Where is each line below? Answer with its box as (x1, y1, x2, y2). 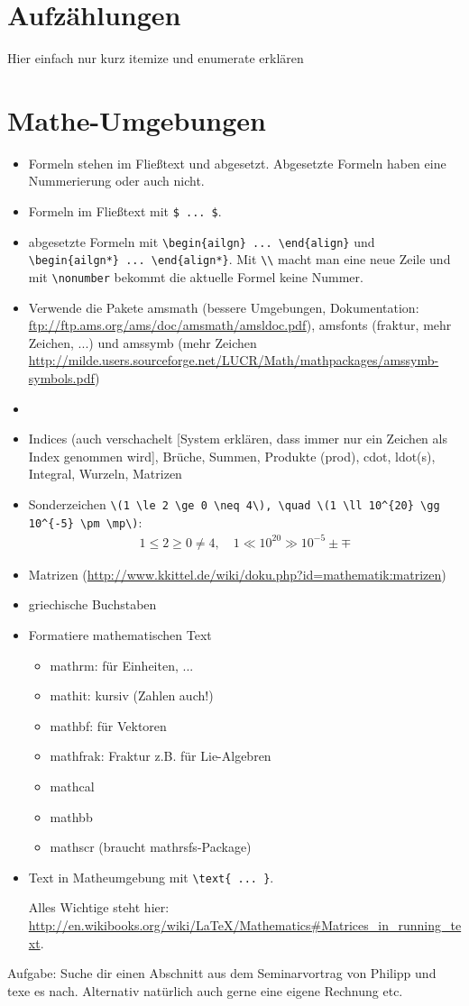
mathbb (50, 807, 93, 826)
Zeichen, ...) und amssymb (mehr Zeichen (28, 333, 257, 352)
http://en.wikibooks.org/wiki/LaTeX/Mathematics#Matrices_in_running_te (28, 916, 462, 935)
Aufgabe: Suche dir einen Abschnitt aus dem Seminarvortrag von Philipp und (7, 964, 437, 983)
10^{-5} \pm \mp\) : (28, 512, 143, 531)
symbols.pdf (28, 369, 96, 388)
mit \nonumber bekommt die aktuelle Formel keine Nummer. (28, 268, 363, 286)
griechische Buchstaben (28, 595, 157, 614)
